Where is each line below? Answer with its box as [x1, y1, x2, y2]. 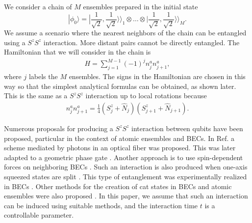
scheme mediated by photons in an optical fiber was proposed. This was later [4, 142, 236, 153]
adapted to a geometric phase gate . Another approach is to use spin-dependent [4, 152, 243, 162]
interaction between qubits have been [131, 123, 243, 133]
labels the [28, 71, 58, 82]
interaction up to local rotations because [85, 90, 207, 101]
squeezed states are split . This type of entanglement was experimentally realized [4, 171, 247, 181]
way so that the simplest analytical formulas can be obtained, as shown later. [4, 81, 236, 91]
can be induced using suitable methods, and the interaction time [4, 200, 198, 210]
